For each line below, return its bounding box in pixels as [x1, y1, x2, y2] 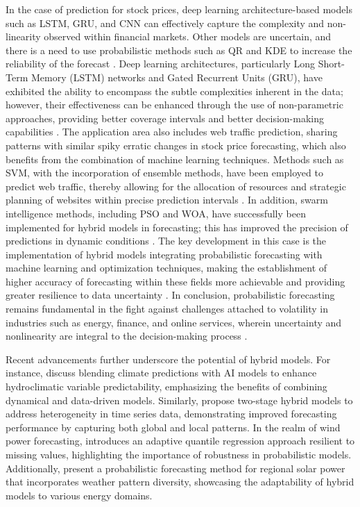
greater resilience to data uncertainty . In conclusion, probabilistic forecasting [6, 288, 335, 302]
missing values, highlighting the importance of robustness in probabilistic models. [6, 447, 352, 461]
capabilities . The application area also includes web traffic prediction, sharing [6, 124, 338, 139]
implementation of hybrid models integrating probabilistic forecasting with [6, 247, 323, 261]
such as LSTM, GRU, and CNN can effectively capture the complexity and [6, 15, 325, 30]
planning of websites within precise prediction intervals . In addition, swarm [6, 192, 328, 207]
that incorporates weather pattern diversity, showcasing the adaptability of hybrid [6, 474, 354, 489]
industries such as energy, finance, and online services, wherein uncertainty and [6, 315, 342, 329]
